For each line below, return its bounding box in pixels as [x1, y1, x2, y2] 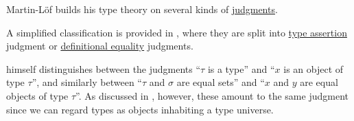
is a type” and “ [207, 61, 275, 76]
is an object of [283, 61, 344, 76]
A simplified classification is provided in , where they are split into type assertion [6, 25, 347, 39]
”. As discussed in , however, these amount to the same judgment [75, 88, 349, 102]
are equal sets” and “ [176, 75, 265, 89]
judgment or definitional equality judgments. [6, 38, 193, 53]
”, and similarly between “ [32, 75, 142, 89]
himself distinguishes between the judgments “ [6, 61, 201, 76]
